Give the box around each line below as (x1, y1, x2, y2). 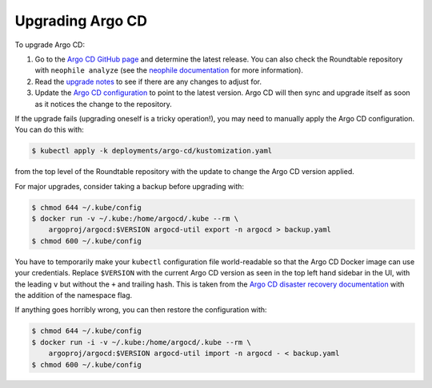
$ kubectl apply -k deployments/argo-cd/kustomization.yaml (31, 146, 273, 156)
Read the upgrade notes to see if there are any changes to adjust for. (34, 77, 262, 86)
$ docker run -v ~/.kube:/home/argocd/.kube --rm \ (31, 214, 239, 224)
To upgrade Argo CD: (14, 40, 86, 49)
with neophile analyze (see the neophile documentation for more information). (34, 65, 304, 75)
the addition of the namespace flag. (14, 290, 133, 299)
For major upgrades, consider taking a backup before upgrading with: (14, 181, 244, 191)
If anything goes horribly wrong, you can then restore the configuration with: (14, 305, 267, 315)
